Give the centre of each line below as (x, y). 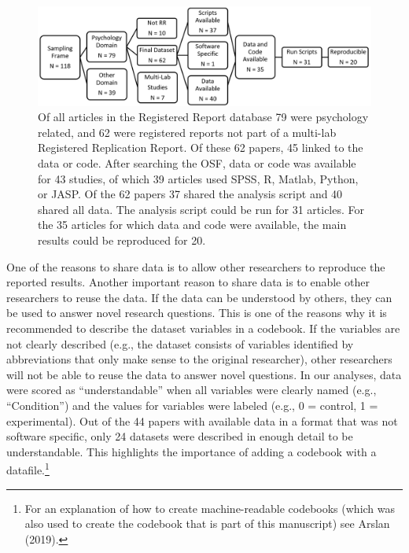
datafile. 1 (28, 469)
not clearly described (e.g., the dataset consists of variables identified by (180, 343)
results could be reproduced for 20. (122, 240)
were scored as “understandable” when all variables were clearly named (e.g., (192, 390)
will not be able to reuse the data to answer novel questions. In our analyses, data (204, 374)
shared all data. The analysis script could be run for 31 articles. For (201, 209)
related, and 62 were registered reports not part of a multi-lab (187, 132)
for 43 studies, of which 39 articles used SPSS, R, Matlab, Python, (198, 178)
